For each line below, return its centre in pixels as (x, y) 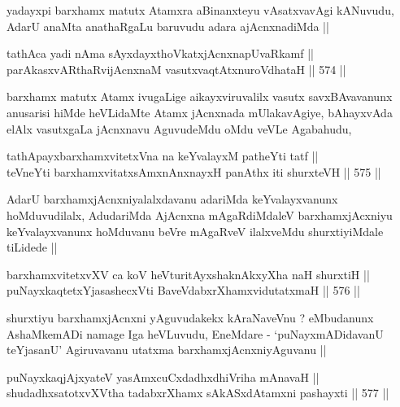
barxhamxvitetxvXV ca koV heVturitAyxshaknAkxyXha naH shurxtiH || (188, 274)
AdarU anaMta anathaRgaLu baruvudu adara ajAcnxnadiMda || (168, 26)
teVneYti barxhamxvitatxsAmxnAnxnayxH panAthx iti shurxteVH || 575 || (194, 171)
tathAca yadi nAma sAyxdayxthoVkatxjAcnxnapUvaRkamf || (160, 53)
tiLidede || (32, 247)
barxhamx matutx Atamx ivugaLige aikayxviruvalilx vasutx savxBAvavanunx (200, 96)
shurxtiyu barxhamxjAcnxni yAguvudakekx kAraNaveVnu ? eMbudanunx (190, 317)
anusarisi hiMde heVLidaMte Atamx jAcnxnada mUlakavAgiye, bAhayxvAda (200, 112)
